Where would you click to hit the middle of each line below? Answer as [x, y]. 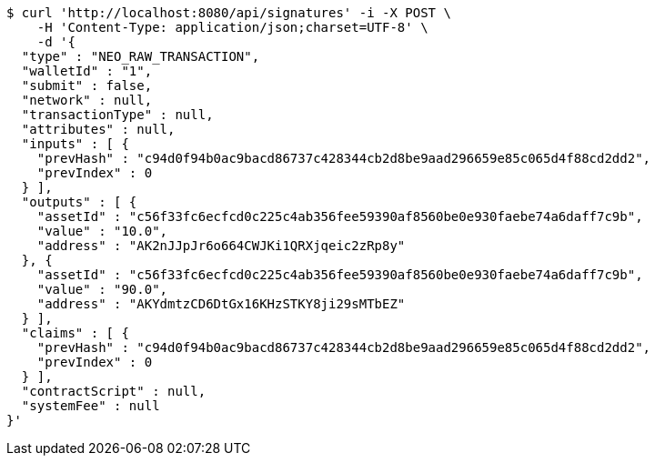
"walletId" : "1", [87, 71]
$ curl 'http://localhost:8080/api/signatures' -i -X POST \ [229, 13]
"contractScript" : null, [114, 391]
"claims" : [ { [75, 333]
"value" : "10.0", [102, 231]
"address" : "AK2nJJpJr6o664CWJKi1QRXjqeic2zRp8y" [221, 246]
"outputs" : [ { [79, 202]
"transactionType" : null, [117, 115]
